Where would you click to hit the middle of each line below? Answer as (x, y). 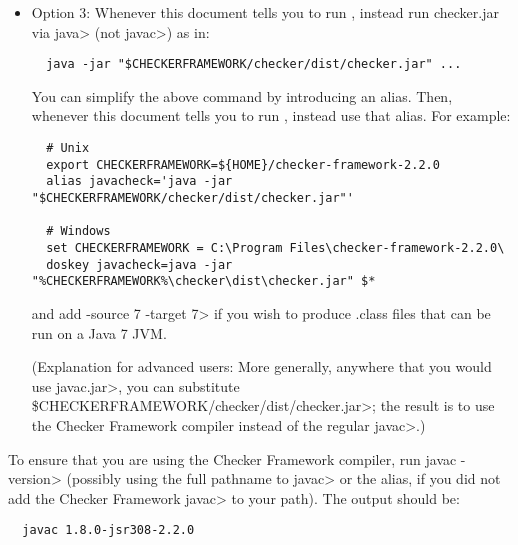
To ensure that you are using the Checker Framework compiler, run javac (232, 458)
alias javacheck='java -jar (139, 181)
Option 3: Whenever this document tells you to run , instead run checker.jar (265, 12)
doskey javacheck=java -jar (139, 264)
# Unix (68, 148)
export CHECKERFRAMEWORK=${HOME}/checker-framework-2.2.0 (243, 164)
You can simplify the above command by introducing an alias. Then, (242, 95)
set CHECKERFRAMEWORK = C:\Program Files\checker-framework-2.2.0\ (275, 247)
